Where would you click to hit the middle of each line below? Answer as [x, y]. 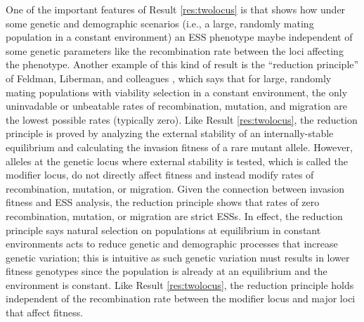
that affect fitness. [45, 313]
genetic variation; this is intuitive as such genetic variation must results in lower [178, 257]
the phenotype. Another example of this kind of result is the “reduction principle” [182, 64]
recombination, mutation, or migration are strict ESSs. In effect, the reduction [174, 215]
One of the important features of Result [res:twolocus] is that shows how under [176, 9]
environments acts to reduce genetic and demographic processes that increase [172, 244]
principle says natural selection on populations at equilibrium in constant [163, 230]
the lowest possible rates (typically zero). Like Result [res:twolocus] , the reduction [182, 119]
